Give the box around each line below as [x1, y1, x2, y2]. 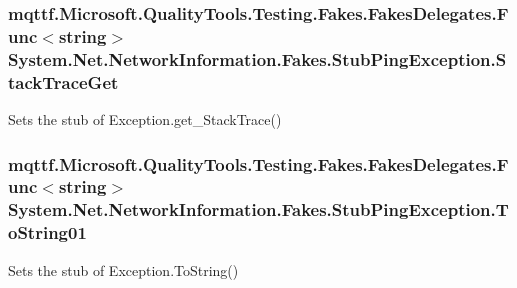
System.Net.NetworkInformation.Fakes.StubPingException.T [8, 197, 509, 222]
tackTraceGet [8, 69, 119, 94]
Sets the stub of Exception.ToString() [8, 259, 239, 280]
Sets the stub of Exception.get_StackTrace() [8, 108, 282, 129]
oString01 [8, 220, 87, 245]
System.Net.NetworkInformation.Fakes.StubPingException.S [8, 46, 507, 71]
